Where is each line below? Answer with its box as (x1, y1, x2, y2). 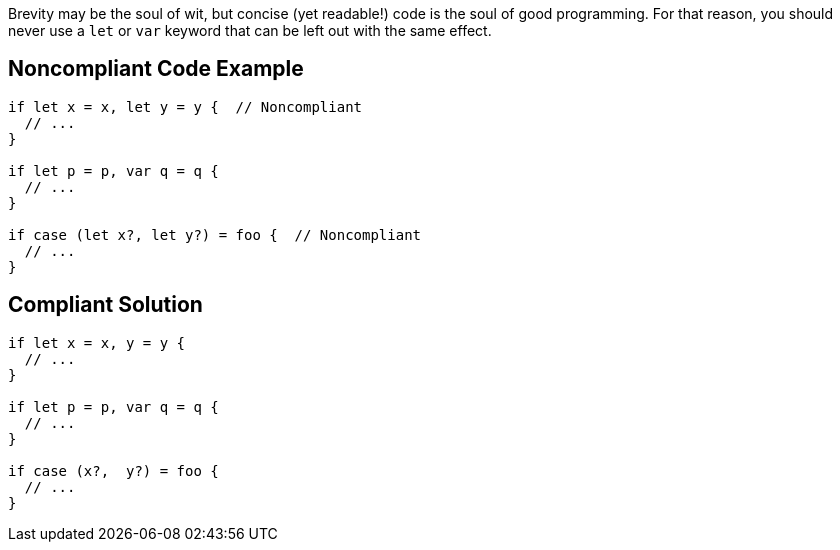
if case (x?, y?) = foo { (8, 462, 219, 479)
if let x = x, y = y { (8, 334, 186, 351)
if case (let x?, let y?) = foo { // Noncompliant (8, 226, 422, 243)
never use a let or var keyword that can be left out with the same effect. (8, 22, 492, 39)
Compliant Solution (8, 292, 203, 318)
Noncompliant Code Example (8, 56, 304, 82)
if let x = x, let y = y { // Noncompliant (8, 98, 363, 115)
